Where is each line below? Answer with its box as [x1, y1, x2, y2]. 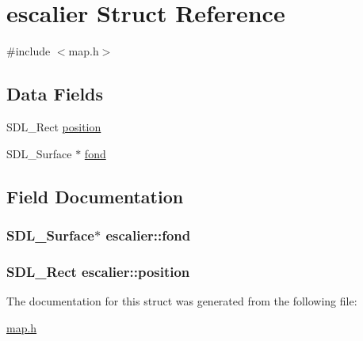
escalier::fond [105, 225, 191, 244]
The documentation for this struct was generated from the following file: [6, 292, 357, 309]
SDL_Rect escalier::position [6, 261, 190, 281]
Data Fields [6, 81, 104, 106]
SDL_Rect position [6, 118, 101, 135]
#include [6, 43, 51, 59]
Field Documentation [6, 184, 184, 208]
